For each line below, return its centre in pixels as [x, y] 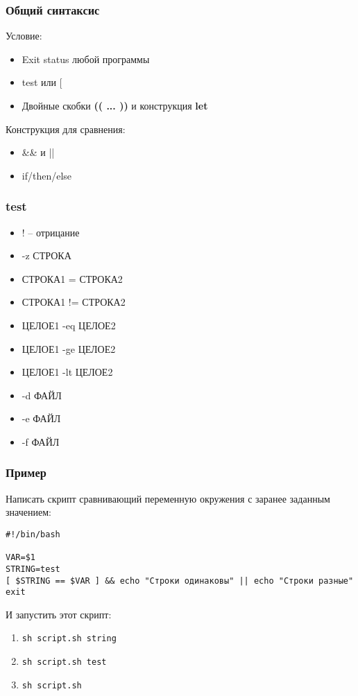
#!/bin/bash [33, 534]
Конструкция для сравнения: [66, 129]
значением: [28, 512]
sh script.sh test [64, 662]
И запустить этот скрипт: [59, 614]
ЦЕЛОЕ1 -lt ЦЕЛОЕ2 [67, 372]
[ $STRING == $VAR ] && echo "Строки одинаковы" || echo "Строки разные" [180, 581]
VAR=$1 [20, 558]
